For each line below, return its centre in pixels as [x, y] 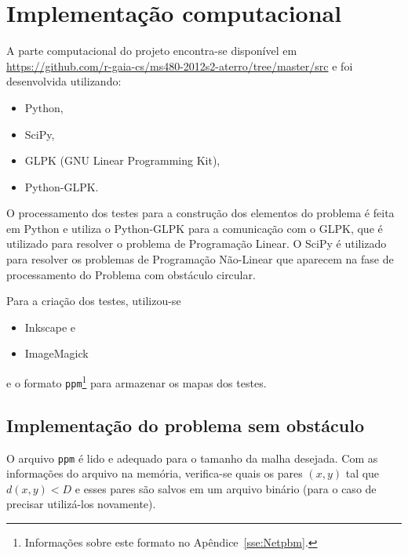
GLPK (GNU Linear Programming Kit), [122, 160]
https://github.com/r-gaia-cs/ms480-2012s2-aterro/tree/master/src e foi [180, 65]
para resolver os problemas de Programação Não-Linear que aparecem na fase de [200, 259]
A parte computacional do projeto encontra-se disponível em [152, 51]
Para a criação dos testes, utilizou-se [94, 301]
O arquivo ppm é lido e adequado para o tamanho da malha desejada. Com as [192, 458]
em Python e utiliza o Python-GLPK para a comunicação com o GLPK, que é [195, 228]
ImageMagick [56, 353]
